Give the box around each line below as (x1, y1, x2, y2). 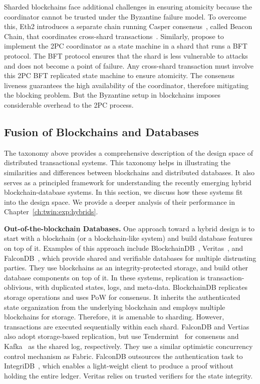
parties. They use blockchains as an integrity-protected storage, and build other (4, 262, 248, 273)
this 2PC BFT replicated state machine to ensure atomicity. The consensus (4, 70, 234, 81)
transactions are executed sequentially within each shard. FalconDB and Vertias (4, 321, 249, 331)
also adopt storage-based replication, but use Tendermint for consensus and (4, 331, 239, 341)
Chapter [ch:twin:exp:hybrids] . (4, 206, 98, 217)
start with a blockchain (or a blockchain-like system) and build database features (4, 233, 252, 243)
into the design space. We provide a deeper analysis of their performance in (4, 196, 235, 207)
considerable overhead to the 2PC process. (4, 99, 134, 110)
